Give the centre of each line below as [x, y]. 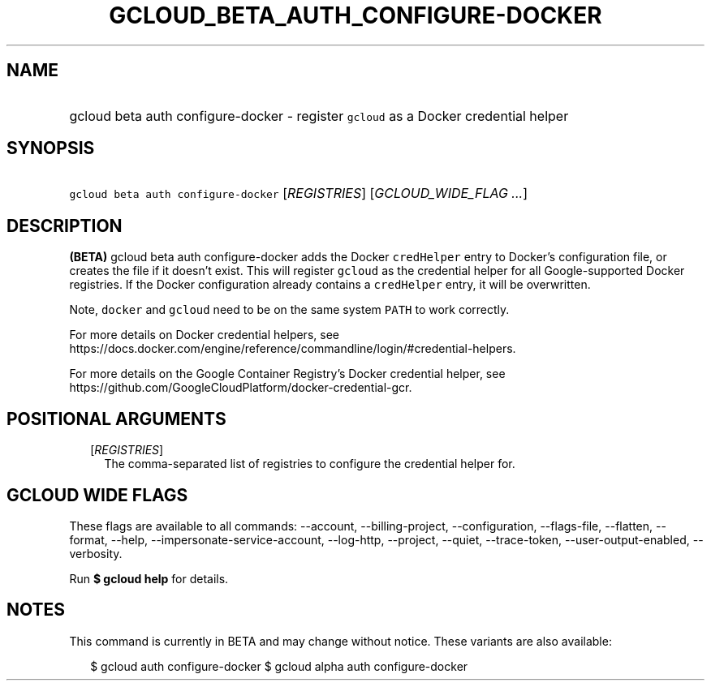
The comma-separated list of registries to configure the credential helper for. [310, 464]
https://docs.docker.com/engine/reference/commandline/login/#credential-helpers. [293, 349]
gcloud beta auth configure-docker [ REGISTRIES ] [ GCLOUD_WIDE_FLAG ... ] [298, 193]
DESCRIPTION [65, 225]
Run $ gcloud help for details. [149, 578]
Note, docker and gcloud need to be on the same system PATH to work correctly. [289, 310]
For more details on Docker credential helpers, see [204, 335]
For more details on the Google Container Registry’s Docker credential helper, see [287, 374]
